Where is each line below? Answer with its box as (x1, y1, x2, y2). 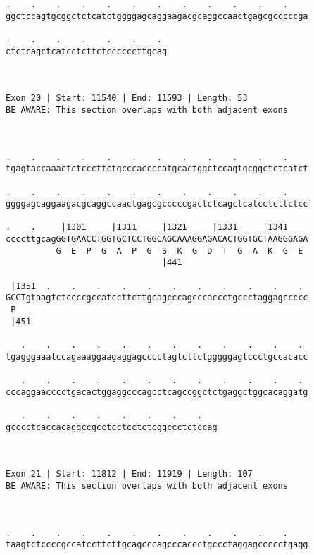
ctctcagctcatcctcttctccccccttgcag (6, 46, 168, 56)
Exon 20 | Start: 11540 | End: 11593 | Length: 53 (6, 93, 248, 104)
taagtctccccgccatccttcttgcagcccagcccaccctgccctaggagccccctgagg (6, 539, 308, 550)
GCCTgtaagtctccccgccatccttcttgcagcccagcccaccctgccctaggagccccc (6, 293, 308, 303)
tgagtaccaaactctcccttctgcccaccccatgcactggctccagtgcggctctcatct (6, 164, 308, 174)
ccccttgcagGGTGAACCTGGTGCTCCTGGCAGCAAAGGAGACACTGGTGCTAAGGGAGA (6, 234, 308, 245)
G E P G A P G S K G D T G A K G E (56, 245, 303, 256)
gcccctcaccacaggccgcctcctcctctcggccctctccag (6, 422, 218, 432)
